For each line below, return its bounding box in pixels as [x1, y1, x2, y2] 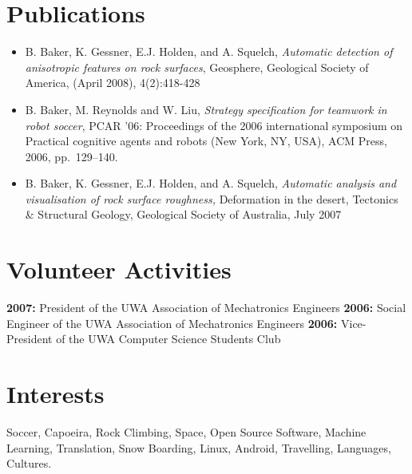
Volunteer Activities [6, 253, 232, 286]
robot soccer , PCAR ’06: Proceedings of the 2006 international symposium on [25, 117, 403, 133]
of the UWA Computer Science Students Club [56, 330, 281, 347]
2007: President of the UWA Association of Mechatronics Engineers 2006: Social [6, 299, 406, 316]
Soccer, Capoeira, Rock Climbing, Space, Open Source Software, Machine [6, 424, 366, 440]
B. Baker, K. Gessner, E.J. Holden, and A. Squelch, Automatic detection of [25, 43, 393, 60]
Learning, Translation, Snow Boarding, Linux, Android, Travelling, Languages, [6, 439, 391, 456]
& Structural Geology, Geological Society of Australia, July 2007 [25, 206, 342, 223]
